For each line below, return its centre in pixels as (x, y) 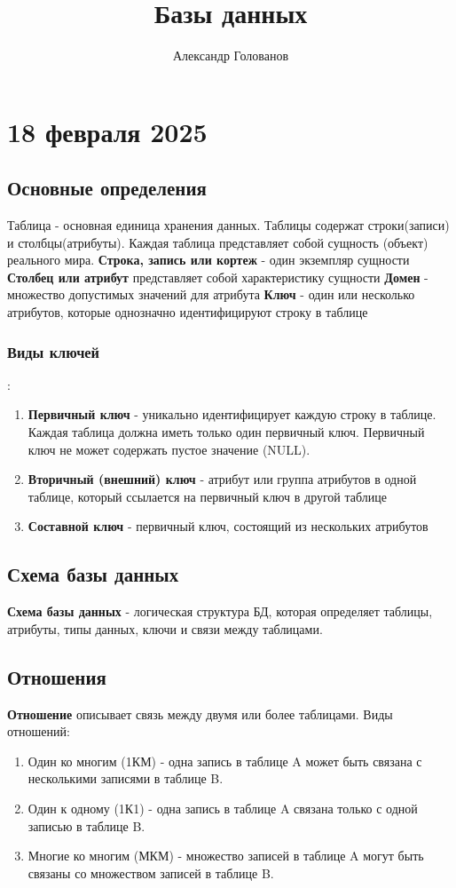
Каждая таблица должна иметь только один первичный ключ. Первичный (226, 432)
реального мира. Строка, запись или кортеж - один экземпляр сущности (208, 260)
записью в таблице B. (86, 825)
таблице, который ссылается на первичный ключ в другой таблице (207, 496)
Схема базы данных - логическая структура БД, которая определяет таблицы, (220, 611)
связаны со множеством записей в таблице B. (151, 872)
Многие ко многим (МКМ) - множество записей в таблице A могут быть (226, 856)
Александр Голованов (231, 55)
